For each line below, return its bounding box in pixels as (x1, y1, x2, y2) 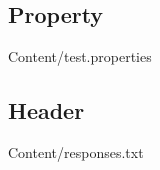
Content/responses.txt (8, 142, 144, 162)
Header (8, 95, 85, 126)
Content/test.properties (8, 46, 152, 67)
